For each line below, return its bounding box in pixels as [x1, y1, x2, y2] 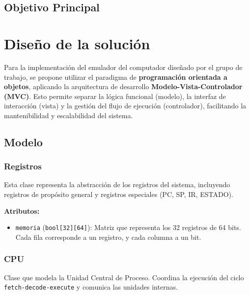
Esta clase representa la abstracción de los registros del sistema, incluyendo [4, 179, 230, 190]
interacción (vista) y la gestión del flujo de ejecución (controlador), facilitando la [4, 100, 247, 111]
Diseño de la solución [4, 33, 150, 53]
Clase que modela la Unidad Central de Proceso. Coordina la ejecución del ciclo [4, 272, 244, 282]
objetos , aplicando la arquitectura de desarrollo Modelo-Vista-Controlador [4, 81, 243, 92]
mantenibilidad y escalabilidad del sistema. [4, 110, 133, 120]
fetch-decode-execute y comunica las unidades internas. [4, 282, 178, 292]
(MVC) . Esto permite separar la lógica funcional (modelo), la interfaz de [4, 91, 226, 101]
